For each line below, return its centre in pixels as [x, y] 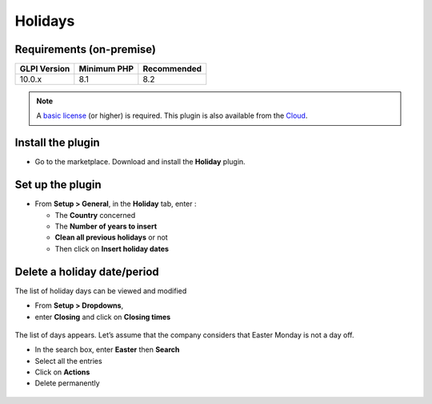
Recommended [172, 69]
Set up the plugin [58, 185]
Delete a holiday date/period [87, 271]
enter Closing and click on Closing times [103, 317]
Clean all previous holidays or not [111, 237]
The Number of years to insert [106, 226]
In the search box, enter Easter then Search [107, 349]
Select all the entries [69, 361]
